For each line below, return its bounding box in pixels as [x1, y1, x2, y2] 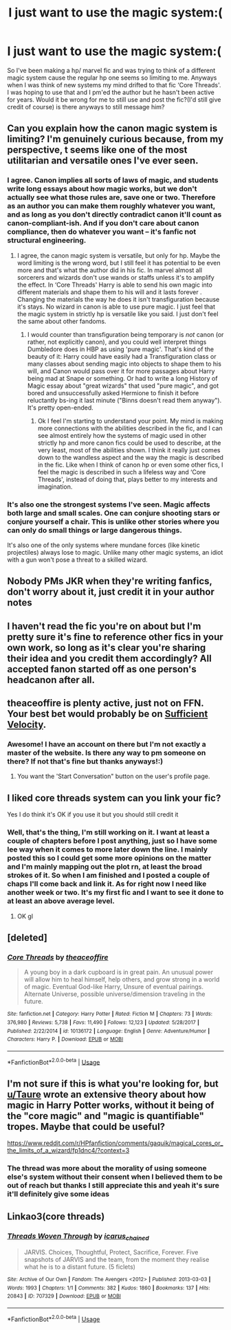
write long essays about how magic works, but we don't [7, 184, 197, 194]
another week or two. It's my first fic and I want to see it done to [7, 888, 224, 898]
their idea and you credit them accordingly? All [7, 652, 212, 664]
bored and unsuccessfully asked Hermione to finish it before [27, 388, 199, 397]
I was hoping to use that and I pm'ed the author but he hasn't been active [7, 88, 214, 96]
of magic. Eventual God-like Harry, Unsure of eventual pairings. [23, 983, 204, 991]
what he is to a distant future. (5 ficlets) [23, 1263, 136, 1271]
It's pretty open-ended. [27, 403, 94, 412]
